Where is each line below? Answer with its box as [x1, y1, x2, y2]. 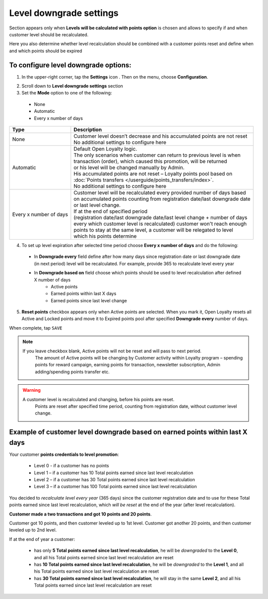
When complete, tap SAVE [9, 325, 63, 331]
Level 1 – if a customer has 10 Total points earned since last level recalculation [34, 470, 194, 476]
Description [73, 126, 102, 133]
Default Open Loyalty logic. [73, 145, 137, 152]
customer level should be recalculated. [9, 31, 89, 37]
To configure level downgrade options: [9, 61, 132, 69]
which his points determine [73, 233, 137, 240]
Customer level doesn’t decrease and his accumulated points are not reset [73, 132, 248, 139]
